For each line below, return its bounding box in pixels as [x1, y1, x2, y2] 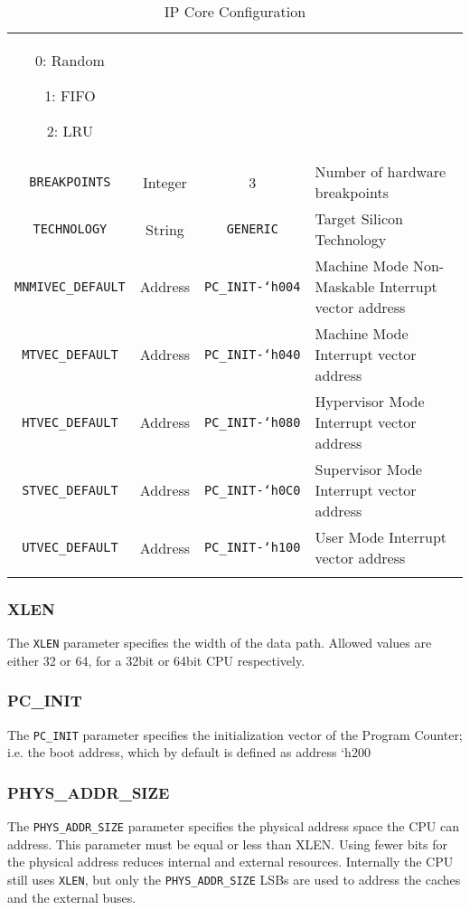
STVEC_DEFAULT [22, 482, 118, 498]
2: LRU [46, 120, 93, 141]
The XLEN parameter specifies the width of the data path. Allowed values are [7, 633, 432, 652]
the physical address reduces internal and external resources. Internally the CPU [7, 852, 454, 871]
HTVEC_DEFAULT [22, 414, 118, 430]
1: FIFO [44, 85, 96, 106]
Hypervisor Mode [315, 391, 425, 412]
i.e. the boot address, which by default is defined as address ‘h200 [7, 743, 371, 762]
